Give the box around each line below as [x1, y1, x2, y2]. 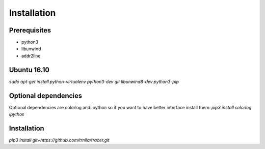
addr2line [21, 53, 41, 59]
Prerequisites [9, 26, 51, 34]
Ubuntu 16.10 [9, 65, 50, 74]
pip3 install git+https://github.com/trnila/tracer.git [9, 137, 110, 143]
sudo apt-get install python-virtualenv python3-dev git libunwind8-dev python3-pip [9, 79, 179, 85]
